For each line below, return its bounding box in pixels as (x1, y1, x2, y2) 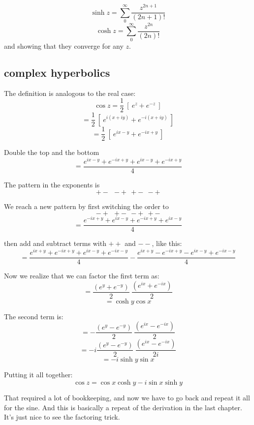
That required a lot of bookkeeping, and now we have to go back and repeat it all (4, 393, 250, 402)
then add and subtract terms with (4, 238, 106, 248)
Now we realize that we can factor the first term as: (4, 271, 159, 281)
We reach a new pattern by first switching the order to (4, 201, 169, 211)
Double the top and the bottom (4, 147, 99, 157)
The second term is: (4, 311, 63, 321)
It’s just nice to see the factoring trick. (4, 412, 120, 422)
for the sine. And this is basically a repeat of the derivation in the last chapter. (4, 402, 242, 412)
